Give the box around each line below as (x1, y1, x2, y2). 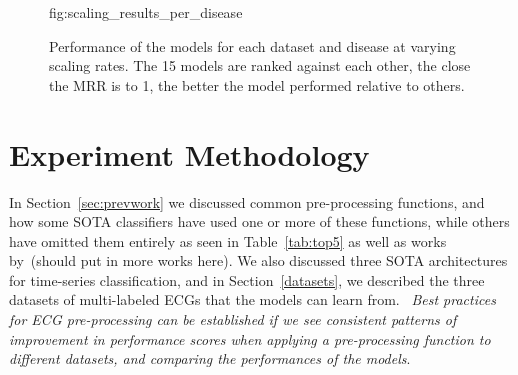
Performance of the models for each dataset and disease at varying (49, 35, 456, 56)
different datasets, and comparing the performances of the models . (9, 348, 411, 369)
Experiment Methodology (9, 133, 370, 174)
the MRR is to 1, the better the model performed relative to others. (49, 74, 465, 95)
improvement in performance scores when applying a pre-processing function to (9, 328, 491, 349)
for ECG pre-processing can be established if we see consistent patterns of (9, 309, 457, 330)
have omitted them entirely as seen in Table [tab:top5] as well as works (9, 230, 447, 251)
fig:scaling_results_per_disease (49, 2, 243, 22)
